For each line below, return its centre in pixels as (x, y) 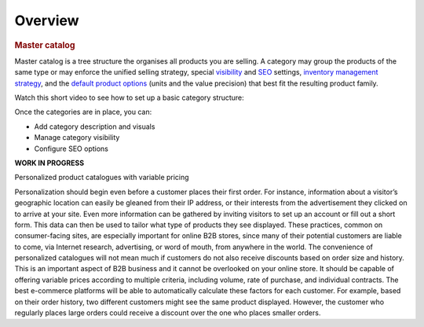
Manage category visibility (77, 138)
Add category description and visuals (95, 127)
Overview (47, 20)
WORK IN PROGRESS (49, 163)
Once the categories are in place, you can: (83, 112)
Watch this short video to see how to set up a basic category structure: (130, 97)
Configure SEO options (71, 149)
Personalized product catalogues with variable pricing (102, 178)
